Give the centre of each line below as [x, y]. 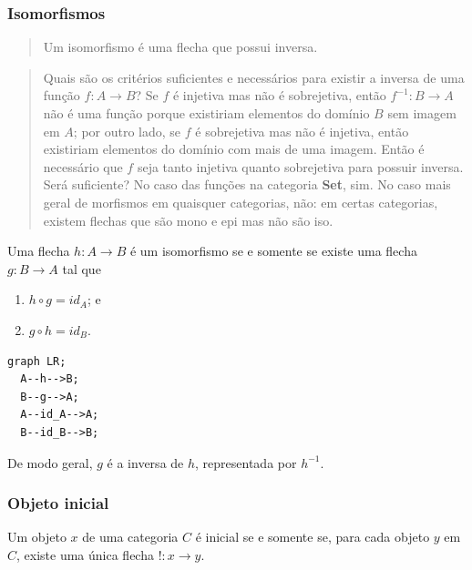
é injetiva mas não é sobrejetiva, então [279, 95]
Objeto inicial [58, 503]
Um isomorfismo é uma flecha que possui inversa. [180, 47]
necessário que [83, 166]
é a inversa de [145, 462]
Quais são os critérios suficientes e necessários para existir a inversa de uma [254, 77]
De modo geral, [50, 462]
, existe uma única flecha [85, 554]
